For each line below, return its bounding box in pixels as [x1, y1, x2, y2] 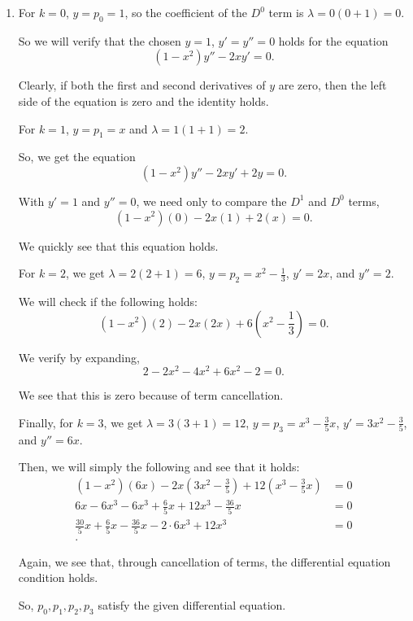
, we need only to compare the [136, 192, 287, 209]
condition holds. [18, 569, 98, 586]
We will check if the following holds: [18, 292, 198, 309]
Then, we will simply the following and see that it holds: [18, 458, 300, 475]
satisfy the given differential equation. [98, 596, 286, 613]
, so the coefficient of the [124, 4, 247, 20]
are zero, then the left [278, 77, 387, 94]
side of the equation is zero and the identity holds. [18, 92, 269, 109]
